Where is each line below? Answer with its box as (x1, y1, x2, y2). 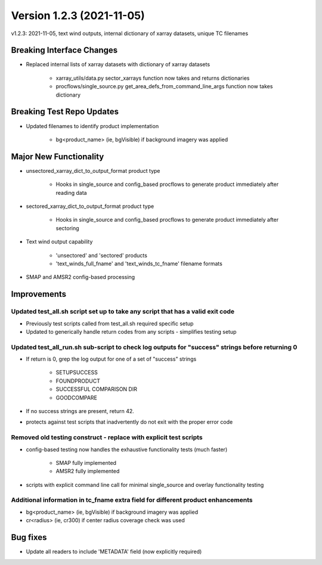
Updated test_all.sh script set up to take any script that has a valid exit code (11, 308, 235, 316)
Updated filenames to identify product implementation (26, 122, 159, 129)
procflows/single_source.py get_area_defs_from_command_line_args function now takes (55, 83, 273, 90)
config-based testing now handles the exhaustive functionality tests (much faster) (26, 446, 228, 453)
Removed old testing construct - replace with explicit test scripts (11, 433, 203, 442)
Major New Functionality (11, 151, 104, 162)
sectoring (55, 224, 80, 232)
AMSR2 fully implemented (55, 468, 120, 475)
